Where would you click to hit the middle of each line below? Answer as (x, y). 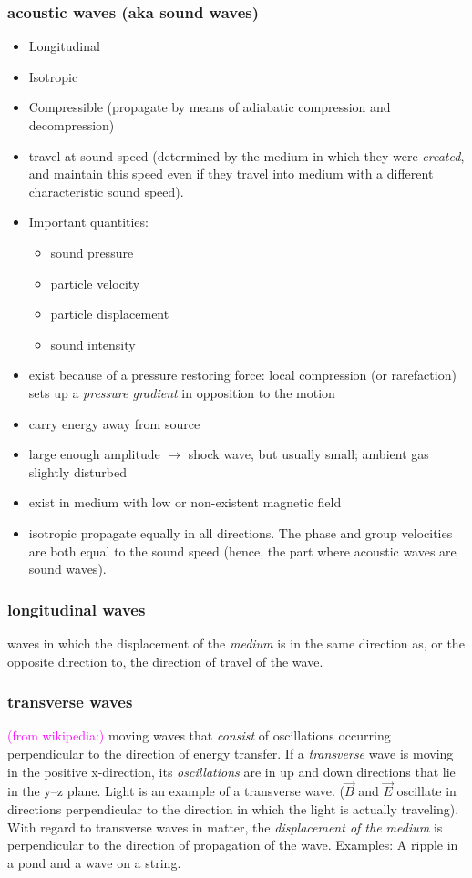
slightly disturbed (77, 471)
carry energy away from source (114, 423)
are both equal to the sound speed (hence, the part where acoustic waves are (242, 551)
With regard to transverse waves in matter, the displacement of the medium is (225, 827)
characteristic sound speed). (106, 191)
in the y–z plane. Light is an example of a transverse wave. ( (176, 791)
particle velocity (95, 283)
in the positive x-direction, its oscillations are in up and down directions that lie (231, 771)
